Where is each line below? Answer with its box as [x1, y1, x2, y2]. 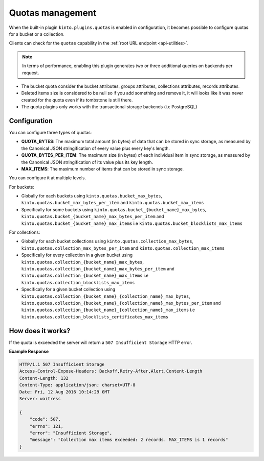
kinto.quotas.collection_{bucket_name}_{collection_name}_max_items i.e [21, 307, 195, 313]
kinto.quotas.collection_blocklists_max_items [21, 280, 135, 285]
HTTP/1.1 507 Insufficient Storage [19, 362, 105, 367]
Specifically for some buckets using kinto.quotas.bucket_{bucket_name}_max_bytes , [21, 206, 207, 213]
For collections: [9, 229, 40, 235]
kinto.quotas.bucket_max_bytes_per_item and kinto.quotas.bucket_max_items [21, 200, 204, 206]
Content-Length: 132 [19, 375, 68, 381]
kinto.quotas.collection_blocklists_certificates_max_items [21, 314, 169, 319]
